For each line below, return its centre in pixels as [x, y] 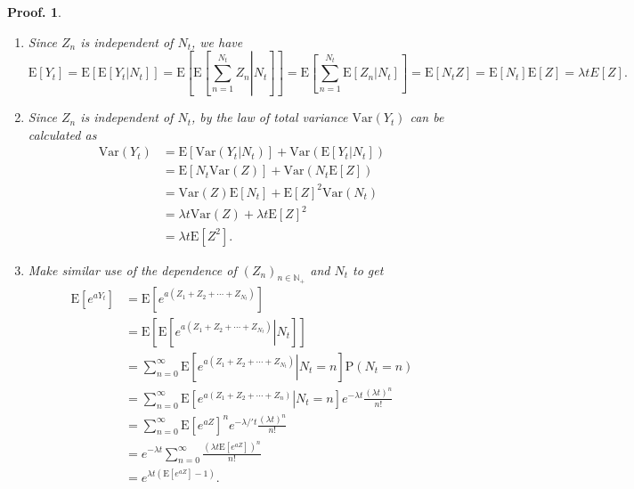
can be [427, 117]
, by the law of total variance [269, 117]
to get [368, 269]
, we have [217, 41]
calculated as [62, 134]
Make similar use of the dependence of [132, 269]
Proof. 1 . [34, 12]
